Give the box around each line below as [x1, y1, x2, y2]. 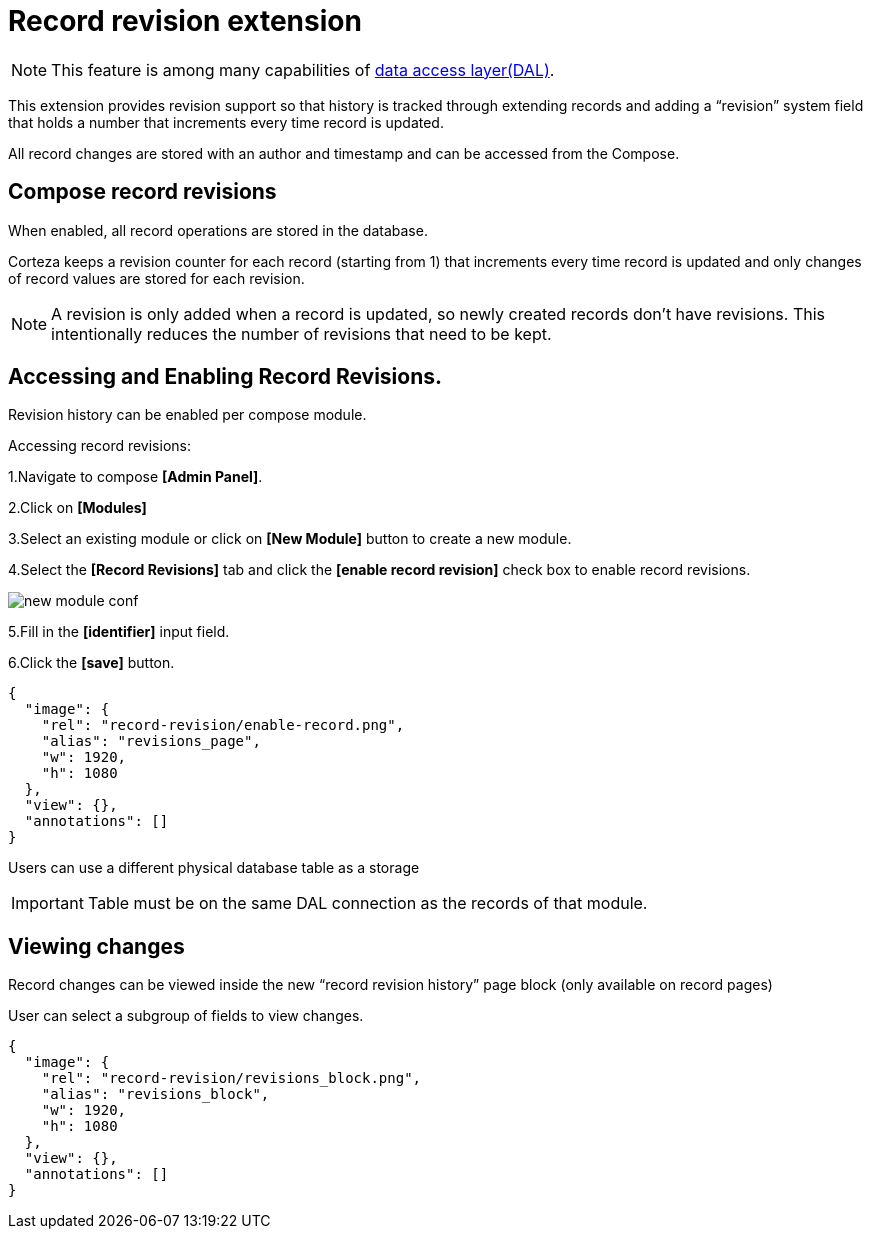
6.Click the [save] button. [8, 654, 175, 672]
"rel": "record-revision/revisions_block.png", [41, 1070, 422, 1087]
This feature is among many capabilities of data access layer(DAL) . [51, 59, 555, 80]
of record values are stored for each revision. [8, 269, 305, 287]
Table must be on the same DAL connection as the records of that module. [87, 893, 648, 914]
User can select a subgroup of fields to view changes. [8, 1007, 364, 1025]
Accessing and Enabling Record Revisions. [8, 364, 443, 390]
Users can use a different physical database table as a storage [8, 859, 420, 877]
